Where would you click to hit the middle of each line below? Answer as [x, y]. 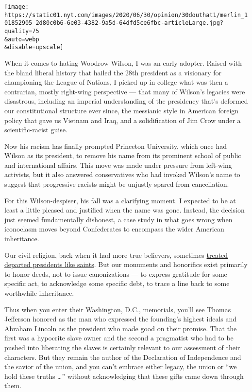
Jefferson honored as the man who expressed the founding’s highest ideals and [121, 319]
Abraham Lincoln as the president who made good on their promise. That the [121, 328]
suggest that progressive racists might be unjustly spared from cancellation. [117, 184]
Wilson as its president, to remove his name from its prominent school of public [123, 155]
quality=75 [22, 31]
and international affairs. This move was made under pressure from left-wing [118, 165]
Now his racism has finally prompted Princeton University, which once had [116, 146]
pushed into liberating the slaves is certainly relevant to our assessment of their [122, 347]
